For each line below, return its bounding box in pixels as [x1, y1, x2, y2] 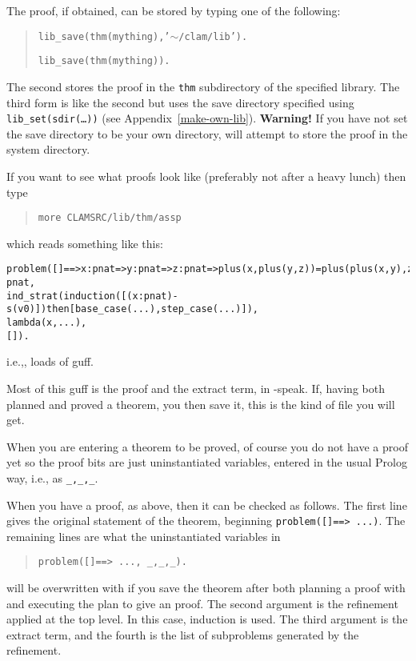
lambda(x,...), [6, 317, 87, 329]
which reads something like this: [6, 234, 163, 251]
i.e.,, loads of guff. [6, 353, 94, 370]
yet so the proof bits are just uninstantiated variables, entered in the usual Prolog [6, 454, 407, 471]
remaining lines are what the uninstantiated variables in [6, 527, 281, 544]
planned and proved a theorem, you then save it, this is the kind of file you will [6, 395, 395, 412]
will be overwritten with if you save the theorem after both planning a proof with [6, 579, 406, 596]
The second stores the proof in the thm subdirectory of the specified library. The [6, 78, 400, 94]
